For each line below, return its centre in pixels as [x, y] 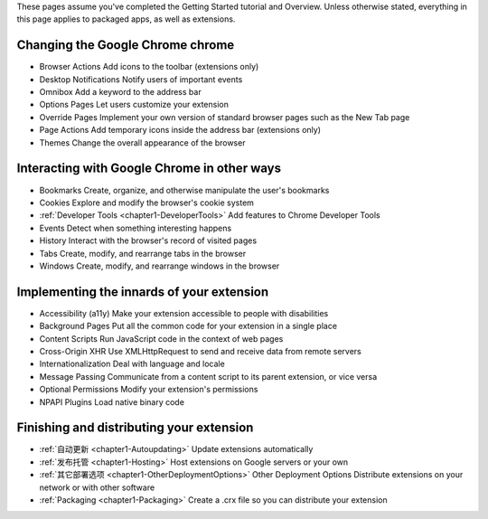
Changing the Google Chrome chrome [126, 45]
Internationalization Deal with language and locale [132, 364]
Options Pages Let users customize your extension [134, 105]
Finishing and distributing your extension [135, 428]
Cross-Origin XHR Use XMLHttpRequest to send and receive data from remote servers [200, 351]
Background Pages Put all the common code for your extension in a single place [188, 326]
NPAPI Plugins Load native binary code [112, 401]
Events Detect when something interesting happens [136, 228]
